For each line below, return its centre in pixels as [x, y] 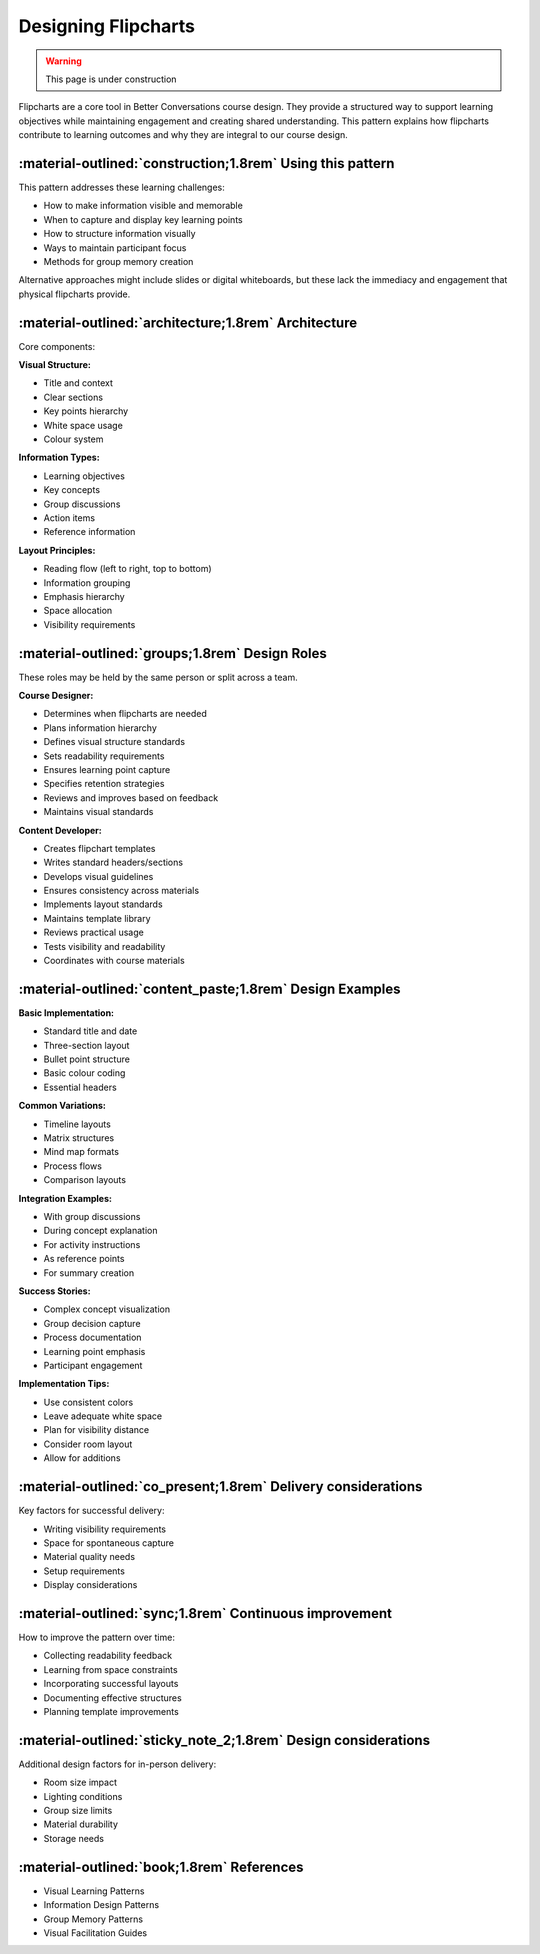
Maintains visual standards [98, 812]
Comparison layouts [85, 1180]
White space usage [83, 425]
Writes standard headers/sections [113, 862]
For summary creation [89, 1272]
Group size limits [78, 1811]
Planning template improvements [111, 1711]
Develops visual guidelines [98, 876]
